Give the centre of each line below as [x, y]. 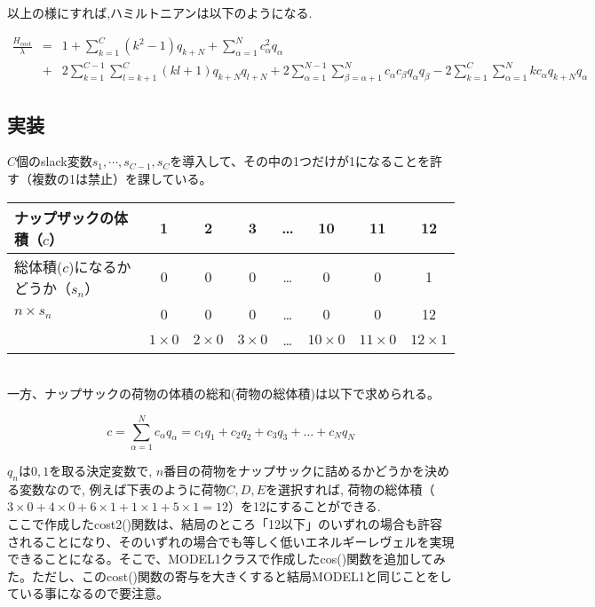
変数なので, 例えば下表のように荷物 [123, 489]
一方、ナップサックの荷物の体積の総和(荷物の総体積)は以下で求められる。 [223, 394]
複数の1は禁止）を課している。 [122, 179]
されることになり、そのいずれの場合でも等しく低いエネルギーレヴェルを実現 [231, 541]
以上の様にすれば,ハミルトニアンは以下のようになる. [160, 12]
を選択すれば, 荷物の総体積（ [350, 489]
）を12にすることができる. [304, 506]
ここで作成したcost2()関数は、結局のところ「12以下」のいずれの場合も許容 [225, 523]
